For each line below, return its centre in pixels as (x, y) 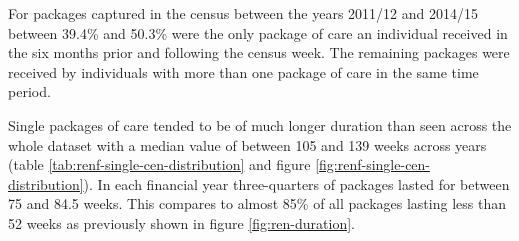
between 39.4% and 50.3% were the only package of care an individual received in (258, 32)
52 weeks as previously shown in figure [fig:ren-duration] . (182, 222)
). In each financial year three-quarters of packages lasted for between (296, 183)
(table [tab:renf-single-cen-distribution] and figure (159, 164)
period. (29, 91)
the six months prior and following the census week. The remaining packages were (259, 52)
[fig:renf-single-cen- (373, 164)
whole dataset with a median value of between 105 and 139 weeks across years (247, 144)
